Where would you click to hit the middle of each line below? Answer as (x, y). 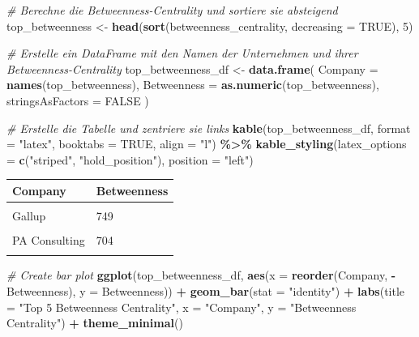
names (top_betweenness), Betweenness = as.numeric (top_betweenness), (193, 85)
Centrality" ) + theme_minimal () (95, 323)
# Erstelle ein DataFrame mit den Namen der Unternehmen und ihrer (182, 53)
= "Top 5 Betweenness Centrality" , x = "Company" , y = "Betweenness (182, 307)
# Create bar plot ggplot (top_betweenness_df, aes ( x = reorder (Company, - (201, 275)
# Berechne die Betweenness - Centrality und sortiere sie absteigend (172, 10)
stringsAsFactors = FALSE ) (78, 100)
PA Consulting (49, 240)
